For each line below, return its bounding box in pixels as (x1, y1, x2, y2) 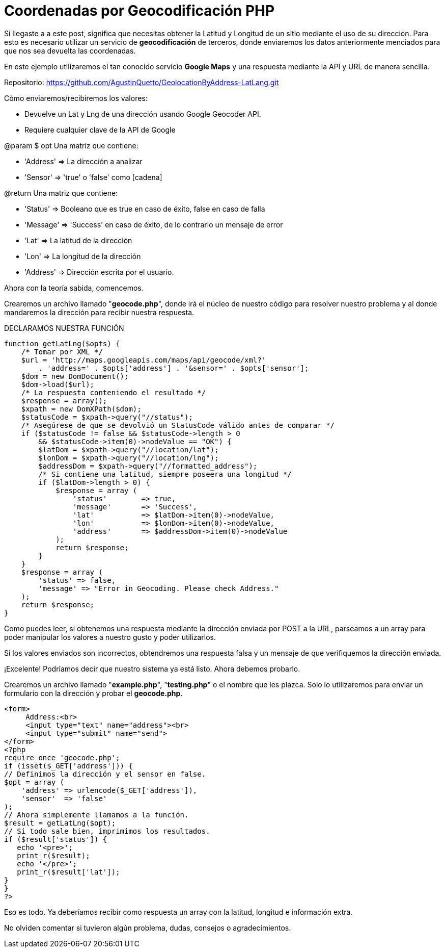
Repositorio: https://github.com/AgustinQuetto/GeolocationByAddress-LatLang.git (4, 78, 279, 87)
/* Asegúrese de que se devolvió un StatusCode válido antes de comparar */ (21, 421, 335, 429)
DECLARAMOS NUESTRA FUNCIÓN (4, 323, 124, 332)
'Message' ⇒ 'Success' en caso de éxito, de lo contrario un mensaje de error (24, 220, 283, 229)
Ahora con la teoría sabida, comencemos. (4, 283, 144, 292)
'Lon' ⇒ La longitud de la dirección (24, 251, 141, 261)
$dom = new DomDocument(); (21, 372, 129, 380)
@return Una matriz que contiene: (4, 188, 118, 197)
